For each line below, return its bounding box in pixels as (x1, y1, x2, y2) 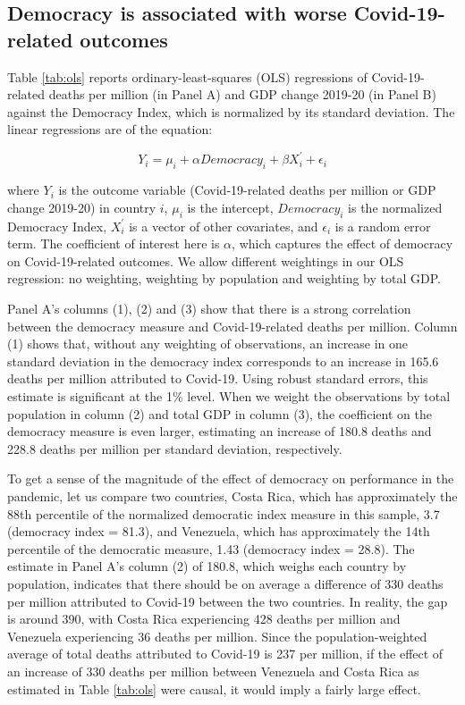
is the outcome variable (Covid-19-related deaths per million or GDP (58, 180, 436, 199)
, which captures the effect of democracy (232, 234, 453, 253)
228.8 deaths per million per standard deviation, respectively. (7, 439, 342, 457)
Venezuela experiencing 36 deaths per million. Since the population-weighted (7, 626, 427, 645)
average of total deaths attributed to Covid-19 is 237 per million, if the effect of (7, 644, 444, 663)
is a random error (334, 216, 431, 235)
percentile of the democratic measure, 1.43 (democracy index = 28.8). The (7, 539, 415, 558)
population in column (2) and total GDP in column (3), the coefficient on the (7, 404, 432, 423)
